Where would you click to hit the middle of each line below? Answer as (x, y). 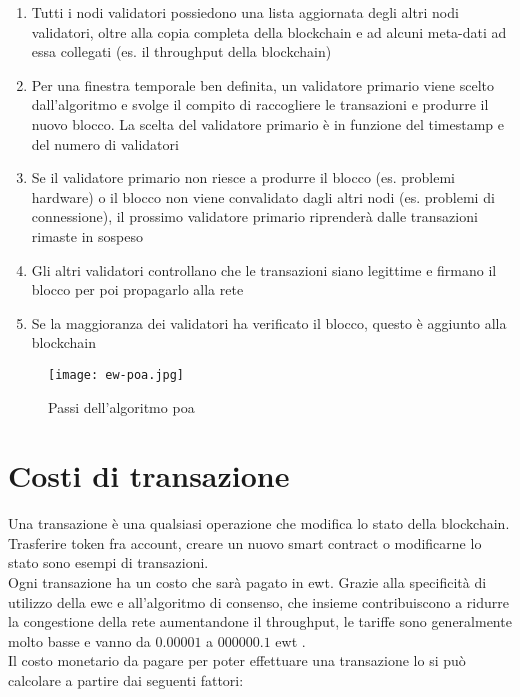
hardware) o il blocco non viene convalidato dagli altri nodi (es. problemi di (263, 196)
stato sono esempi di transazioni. (108, 562)
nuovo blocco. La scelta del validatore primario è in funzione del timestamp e (267, 123)
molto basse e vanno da (79, 640)
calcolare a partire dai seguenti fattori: (126, 680)
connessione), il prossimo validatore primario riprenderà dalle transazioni (254, 216)
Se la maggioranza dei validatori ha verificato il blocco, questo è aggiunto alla (269, 322)
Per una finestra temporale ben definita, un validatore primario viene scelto (263, 84)
